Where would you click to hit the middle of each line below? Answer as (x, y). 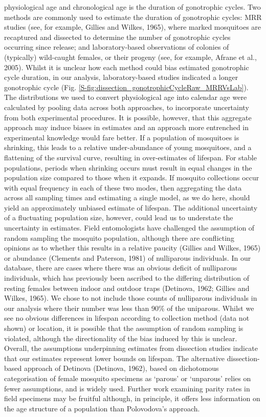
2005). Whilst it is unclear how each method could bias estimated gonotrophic (127, 67)
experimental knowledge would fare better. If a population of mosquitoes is (122, 137)
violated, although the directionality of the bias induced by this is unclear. (121, 338)
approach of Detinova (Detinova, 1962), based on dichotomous (121, 368)
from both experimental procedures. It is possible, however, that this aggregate (128, 117)
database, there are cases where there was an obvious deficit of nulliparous (121, 268)
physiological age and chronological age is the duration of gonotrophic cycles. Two (132, 7)
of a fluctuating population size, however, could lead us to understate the (119, 217)
